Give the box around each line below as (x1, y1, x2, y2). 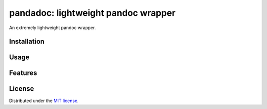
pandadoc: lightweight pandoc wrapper (9, 7, 176, 18)
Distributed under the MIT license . (9, 98, 79, 104)
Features (9, 69, 37, 77)
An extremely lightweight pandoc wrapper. (9, 25, 96, 31)
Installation (9, 37, 44, 46)
